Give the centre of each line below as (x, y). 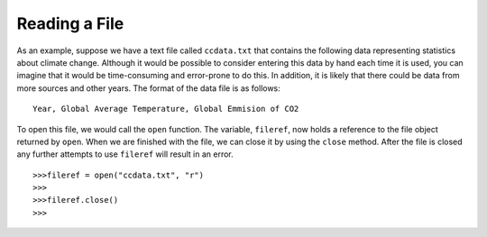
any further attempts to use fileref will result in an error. (125, 154)
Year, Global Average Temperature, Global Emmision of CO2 (166, 109)
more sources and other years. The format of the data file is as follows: (149, 88)
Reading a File (70, 23)
